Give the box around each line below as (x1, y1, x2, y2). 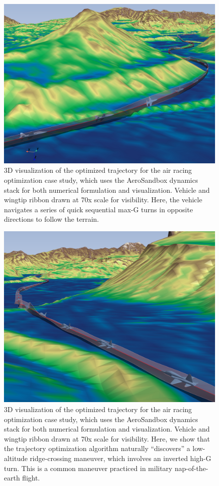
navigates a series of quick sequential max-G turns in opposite (4, 204, 193, 214)
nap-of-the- (174, 463, 209, 473)
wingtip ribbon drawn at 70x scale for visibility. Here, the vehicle (4, 194, 203, 205)
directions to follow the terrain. (4, 214, 99, 224)
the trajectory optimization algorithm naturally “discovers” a (4, 443, 191, 454)
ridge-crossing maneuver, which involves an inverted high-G (30, 453, 212, 463)
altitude (4, 453, 28, 463)
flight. (22, 473, 40, 483)
